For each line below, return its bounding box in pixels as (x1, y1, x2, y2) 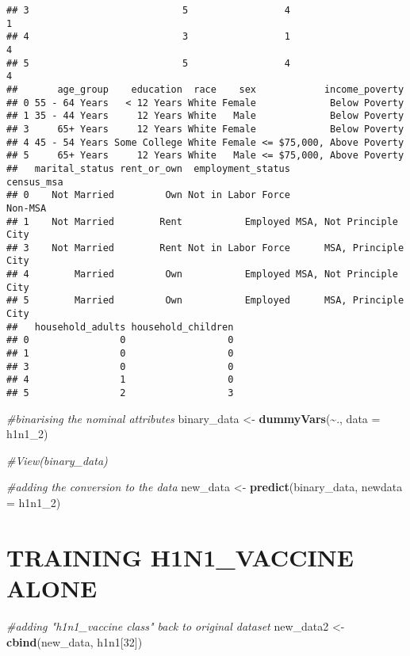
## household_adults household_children (6, 321, 234, 333)
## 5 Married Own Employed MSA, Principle (6, 295, 404, 307)
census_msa (6, 176, 63, 188)
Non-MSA (6, 202, 47, 214)
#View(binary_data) (6, 452, 108, 468)
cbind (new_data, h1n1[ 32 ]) (6, 633, 143, 650)
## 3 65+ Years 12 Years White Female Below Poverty (6, 123, 404, 135)
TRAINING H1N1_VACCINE (6, 540, 354, 573)
